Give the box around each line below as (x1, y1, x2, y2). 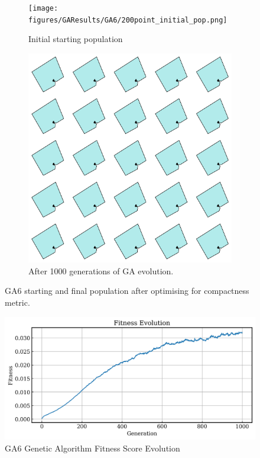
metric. (5, 296, 30, 308)
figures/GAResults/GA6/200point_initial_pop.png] (28, 15, 227, 24)
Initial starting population (28, 33, 123, 45)
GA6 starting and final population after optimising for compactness (5, 284, 249, 297)
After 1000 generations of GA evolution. (28, 264, 174, 277)
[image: (28, 4, 58, 12)
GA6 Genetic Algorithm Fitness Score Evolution (5, 441, 180, 454)
